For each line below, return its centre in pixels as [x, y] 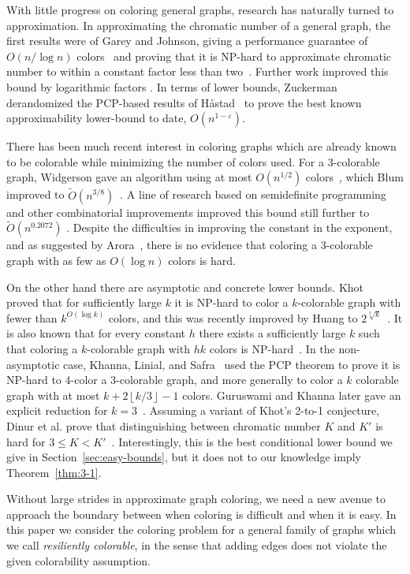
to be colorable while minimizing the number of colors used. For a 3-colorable [193, 161]
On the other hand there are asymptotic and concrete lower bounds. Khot [185, 287]
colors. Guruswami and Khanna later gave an [292, 395]
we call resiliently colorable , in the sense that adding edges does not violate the [197, 545]
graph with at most [53, 395]
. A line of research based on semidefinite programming [253, 194]
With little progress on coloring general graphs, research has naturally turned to [200, 9]
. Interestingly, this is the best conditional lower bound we [252, 441]
